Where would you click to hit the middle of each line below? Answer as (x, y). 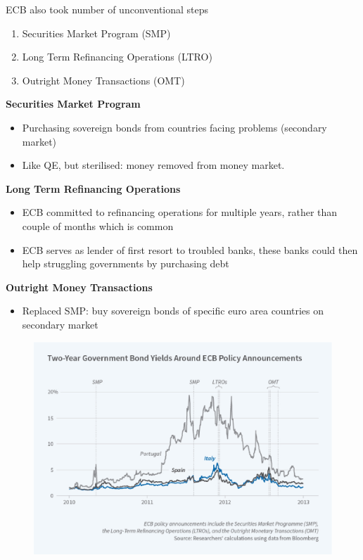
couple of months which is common (98, 225)
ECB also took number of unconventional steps (107, 9)
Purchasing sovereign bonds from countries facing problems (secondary (174, 127)
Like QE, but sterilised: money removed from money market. (153, 165)
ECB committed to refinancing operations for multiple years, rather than (180, 212)
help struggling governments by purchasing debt (126, 263)
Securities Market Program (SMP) (96, 33)
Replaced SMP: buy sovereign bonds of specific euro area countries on (173, 311)
